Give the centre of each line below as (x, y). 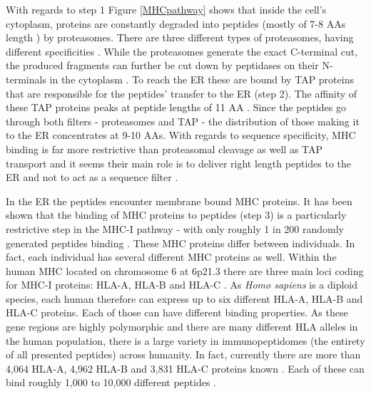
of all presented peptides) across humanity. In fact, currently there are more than (183, 354)
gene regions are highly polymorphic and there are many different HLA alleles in (182, 327)
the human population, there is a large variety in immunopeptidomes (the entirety (185, 340)
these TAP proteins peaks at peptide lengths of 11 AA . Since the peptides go (176, 107)
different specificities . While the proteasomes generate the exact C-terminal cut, (182, 51)
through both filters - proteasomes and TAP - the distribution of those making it (183, 121)
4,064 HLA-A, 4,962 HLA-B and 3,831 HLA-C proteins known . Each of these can (185, 368)
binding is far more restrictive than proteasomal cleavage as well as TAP (164, 149)
